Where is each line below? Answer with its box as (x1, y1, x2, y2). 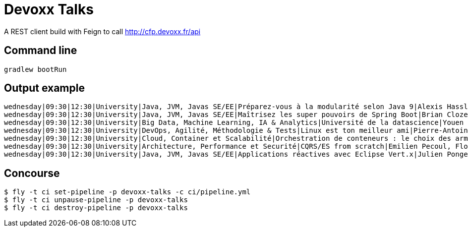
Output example (4, 82, 85, 95)
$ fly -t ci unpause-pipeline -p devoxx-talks (4, 196, 188, 204)
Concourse (4, 167, 60, 179)
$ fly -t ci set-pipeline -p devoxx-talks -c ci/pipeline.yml (4, 188, 251, 196)
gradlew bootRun (4, 65, 67, 73)
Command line (4, 44, 77, 57)
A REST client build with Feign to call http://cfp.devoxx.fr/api (4, 27, 201, 36)
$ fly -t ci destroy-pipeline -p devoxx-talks (4, 204, 188, 212)
